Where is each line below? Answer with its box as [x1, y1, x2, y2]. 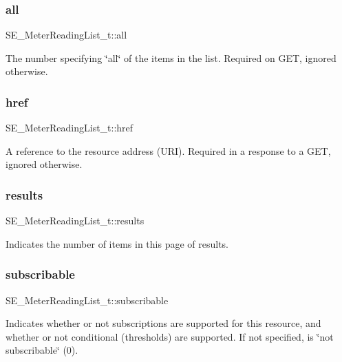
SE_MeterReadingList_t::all [6, 28, 127, 42]
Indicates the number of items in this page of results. [6, 236, 229, 251]
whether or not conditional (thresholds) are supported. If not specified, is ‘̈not [6, 329, 334, 343]
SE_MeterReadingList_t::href [6, 120, 133, 135]
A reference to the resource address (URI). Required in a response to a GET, [6, 143, 331, 158]
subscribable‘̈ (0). [6, 343, 78, 357]
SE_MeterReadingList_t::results [6, 213, 145, 228]
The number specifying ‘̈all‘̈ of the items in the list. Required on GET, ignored [6, 50, 336, 65]
